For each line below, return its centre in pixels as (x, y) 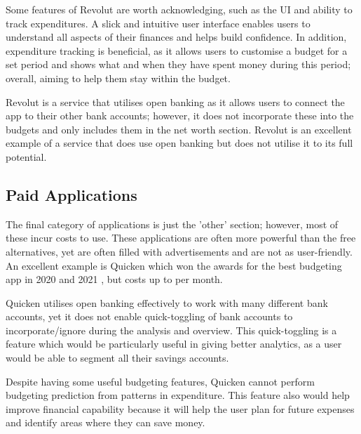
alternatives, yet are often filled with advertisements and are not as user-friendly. (179, 251)
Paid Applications (71, 194)
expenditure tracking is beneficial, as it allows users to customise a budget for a (177, 50)
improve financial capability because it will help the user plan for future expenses (180, 408)
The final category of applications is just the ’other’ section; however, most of (172, 224)
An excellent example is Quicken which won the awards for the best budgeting (174, 265)
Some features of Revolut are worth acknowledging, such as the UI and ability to (179, 9)
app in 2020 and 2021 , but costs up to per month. (114, 279)
